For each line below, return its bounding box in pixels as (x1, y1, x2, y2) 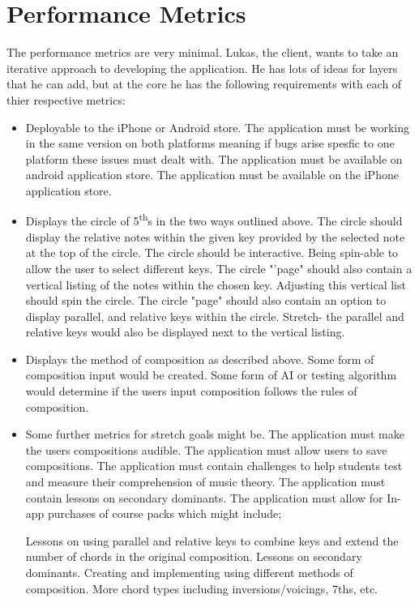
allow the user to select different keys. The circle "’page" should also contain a (25, 259, 413, 276)
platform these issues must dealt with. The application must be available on (25, 150, 403, 167)
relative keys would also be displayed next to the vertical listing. (25, 323, 345, 340)
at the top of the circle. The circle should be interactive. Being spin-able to (25, 244, 399, 261)
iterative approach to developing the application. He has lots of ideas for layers (6, 59, 398, 76)
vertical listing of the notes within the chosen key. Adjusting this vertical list (25, 276, 406, 293)
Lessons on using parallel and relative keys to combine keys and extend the (25, 532, 399, 549)
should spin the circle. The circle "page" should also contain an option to (25, 292, 387, 309)
